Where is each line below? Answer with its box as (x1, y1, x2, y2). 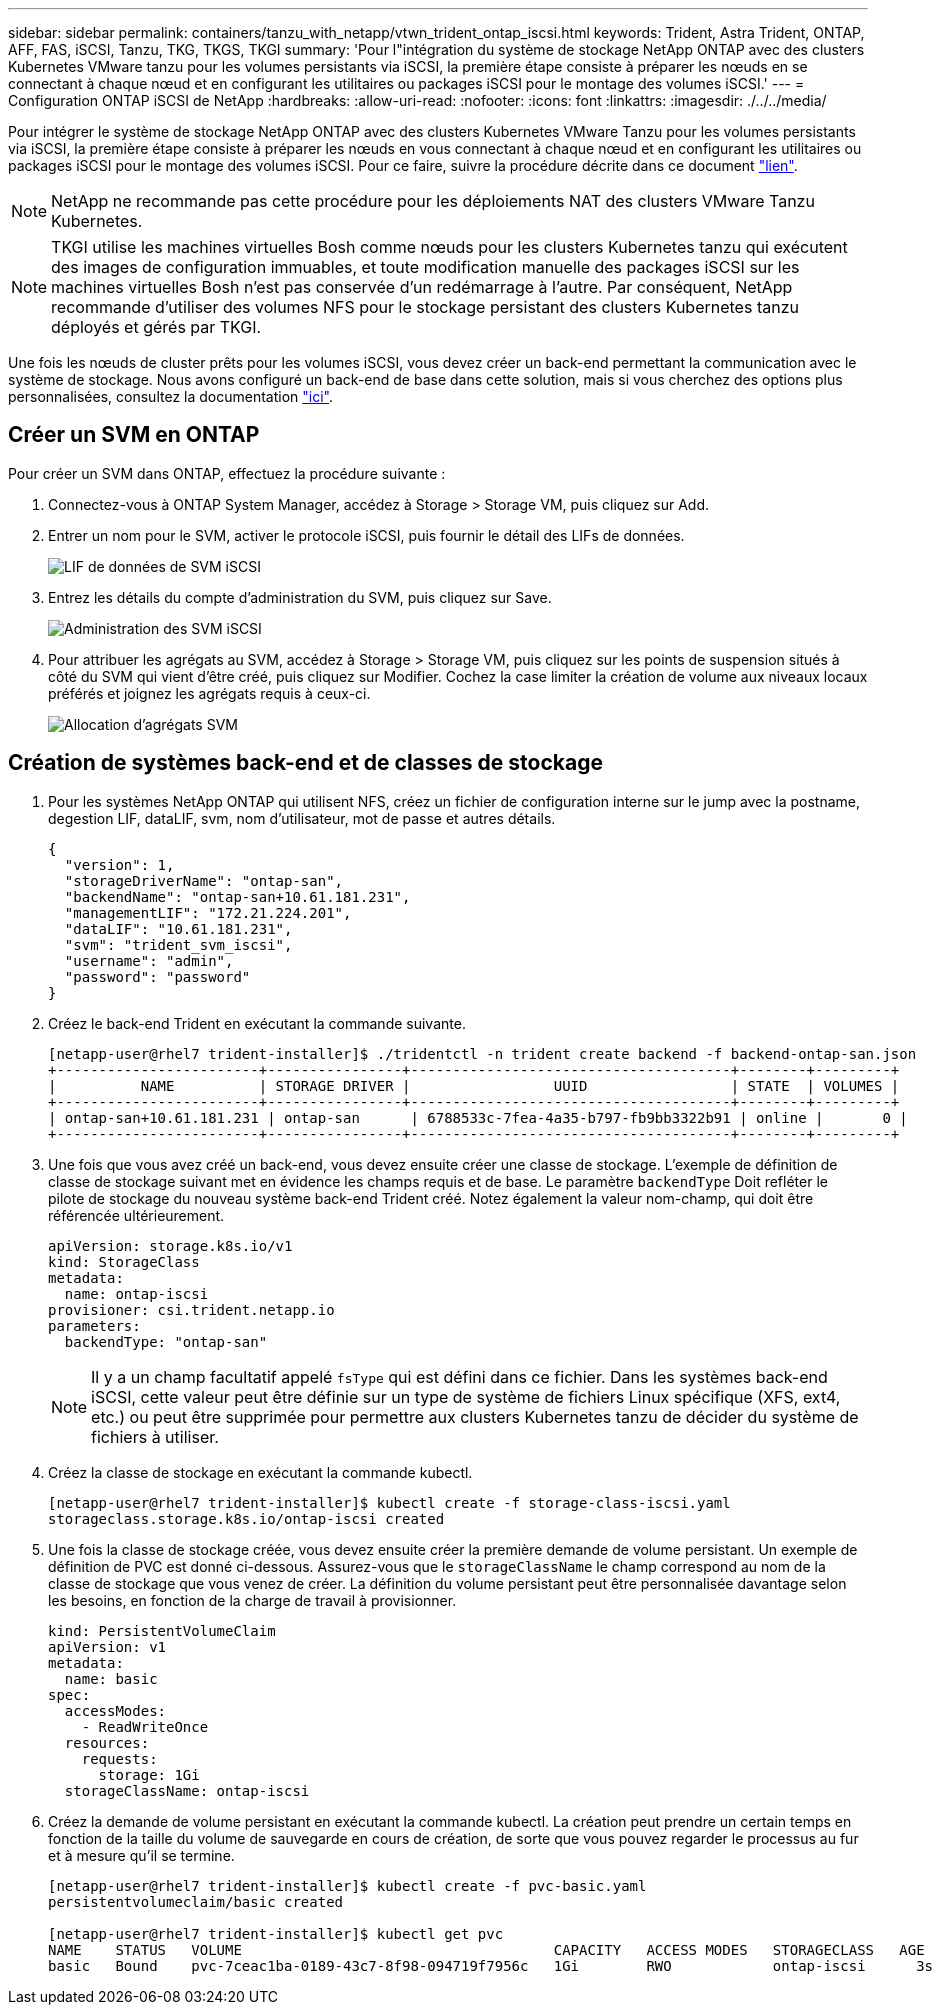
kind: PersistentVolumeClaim (48, 1622, 276, 1639)
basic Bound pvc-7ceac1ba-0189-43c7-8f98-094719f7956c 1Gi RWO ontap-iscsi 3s (48, 1957, 934, 1974)
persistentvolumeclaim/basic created (48, 1893, 344, 1910)
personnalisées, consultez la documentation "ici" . (8, 388, 333, 405)
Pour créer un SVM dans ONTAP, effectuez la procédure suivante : (8, 464, 446, 482)
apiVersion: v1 (48, 1638, 167, 1655)
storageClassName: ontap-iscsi (64, 1782, 310, 1799)
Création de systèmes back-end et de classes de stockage (8, 750, 603, 776)
